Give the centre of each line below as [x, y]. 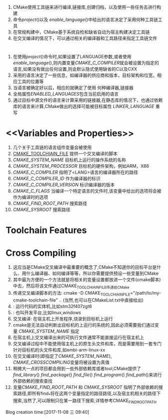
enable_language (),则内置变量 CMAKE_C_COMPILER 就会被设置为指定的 [86, 63]
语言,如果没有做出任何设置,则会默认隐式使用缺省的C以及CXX [75, 69]
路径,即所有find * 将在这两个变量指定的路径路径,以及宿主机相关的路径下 [89, 394]
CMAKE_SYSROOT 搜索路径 [41, 210]
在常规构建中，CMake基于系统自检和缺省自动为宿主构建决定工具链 [81, 32]
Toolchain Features [46, 230]
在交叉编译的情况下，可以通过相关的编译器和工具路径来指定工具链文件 [85, 38]
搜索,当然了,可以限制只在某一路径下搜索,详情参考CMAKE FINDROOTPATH [84, 401]
